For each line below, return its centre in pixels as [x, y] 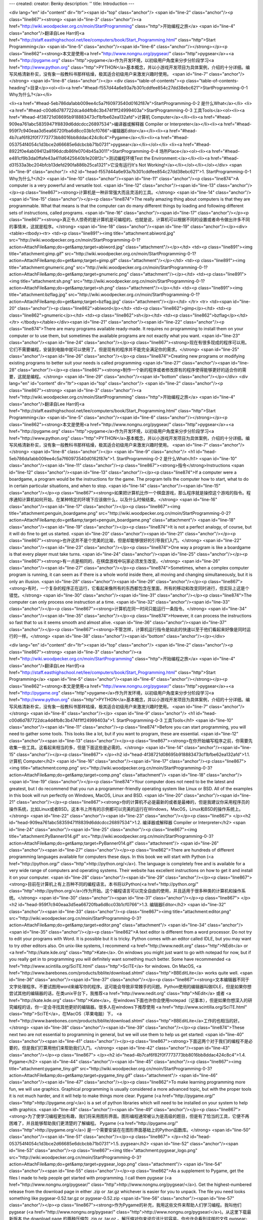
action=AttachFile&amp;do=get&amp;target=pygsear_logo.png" [73, 1164]
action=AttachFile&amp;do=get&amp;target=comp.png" [65, 775]
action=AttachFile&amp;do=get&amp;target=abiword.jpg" [67, 247]
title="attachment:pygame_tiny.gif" [44, 1068]
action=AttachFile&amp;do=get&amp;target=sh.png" [62, 288]
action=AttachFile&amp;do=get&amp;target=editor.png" [65, 925]
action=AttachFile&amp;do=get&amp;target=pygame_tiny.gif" [71, 1075]
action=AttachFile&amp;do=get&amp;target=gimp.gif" [63, 261]
